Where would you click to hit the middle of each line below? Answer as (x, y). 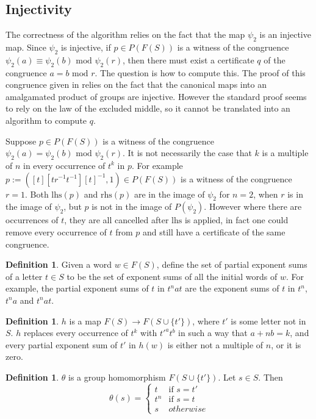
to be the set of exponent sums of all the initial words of (172, 276)
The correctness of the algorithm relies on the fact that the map (125, 34)
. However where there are (253, 206)
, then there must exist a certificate (189, 59)
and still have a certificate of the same (214, 231)
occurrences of (32, 220)
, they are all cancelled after (117, 220)
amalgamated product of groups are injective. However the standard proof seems (156, 96)
